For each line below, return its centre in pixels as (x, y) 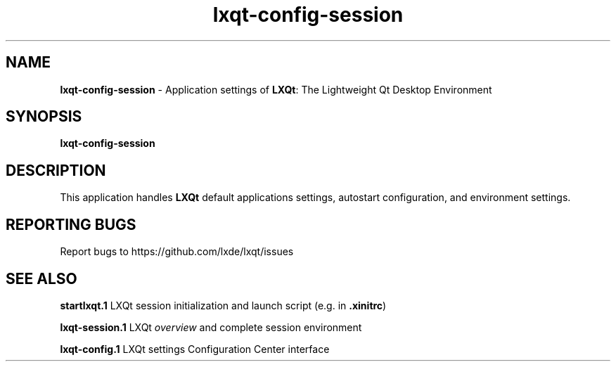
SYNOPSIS (44, 117)
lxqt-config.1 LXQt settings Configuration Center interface (195, 349)
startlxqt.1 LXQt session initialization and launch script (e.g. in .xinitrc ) (223, 305)
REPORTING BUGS (71, 224)
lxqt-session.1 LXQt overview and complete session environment (211, 327)
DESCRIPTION (56, 170)
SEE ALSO (41, 278)
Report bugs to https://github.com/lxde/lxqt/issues (177, 252)
